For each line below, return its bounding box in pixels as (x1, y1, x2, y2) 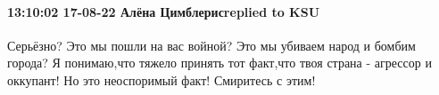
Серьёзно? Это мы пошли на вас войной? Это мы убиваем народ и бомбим (7, 36, 416, 54)
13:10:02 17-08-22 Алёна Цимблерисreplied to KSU (7, 2, 320, 20)
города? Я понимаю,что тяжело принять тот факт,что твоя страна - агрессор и (7, 53, 432, 72)
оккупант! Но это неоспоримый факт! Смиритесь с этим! (7, 70, 316, 89)
